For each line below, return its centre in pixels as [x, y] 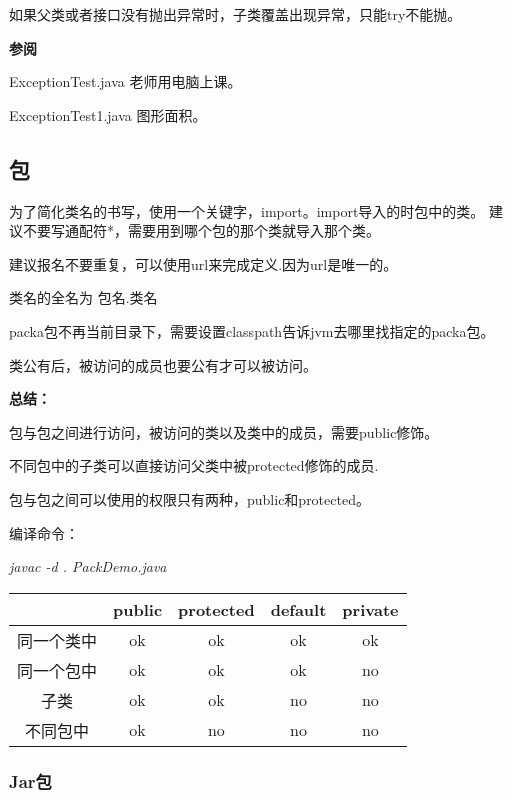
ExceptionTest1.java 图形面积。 [108, 114]
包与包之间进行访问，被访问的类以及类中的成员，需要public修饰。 [224, 431]
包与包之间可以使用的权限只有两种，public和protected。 [189, 498]
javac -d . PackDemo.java [88, 566]
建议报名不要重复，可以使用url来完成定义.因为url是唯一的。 [203, 263]
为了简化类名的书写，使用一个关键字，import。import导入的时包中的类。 [247, 210]
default [298, 609]
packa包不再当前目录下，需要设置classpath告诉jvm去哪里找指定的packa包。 [252, 330]
